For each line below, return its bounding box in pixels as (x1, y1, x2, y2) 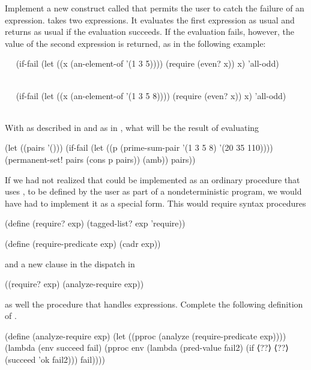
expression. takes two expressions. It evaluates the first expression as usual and (5, 13, 295, 26)
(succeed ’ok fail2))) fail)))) (5, 353, 105, 366)
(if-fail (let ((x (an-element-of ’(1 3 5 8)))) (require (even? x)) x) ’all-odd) (16, 89, 286, 102)
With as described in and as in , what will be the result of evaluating (5, 121, 259, 133)
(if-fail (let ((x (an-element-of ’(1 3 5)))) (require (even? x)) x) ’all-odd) (16, 57, 279, 70)
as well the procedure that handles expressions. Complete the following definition (5, 297, 303, 310)
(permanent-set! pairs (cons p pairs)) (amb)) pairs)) (5, 153, 196, 165)
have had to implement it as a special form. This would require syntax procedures (5, 196, 306, 209)
